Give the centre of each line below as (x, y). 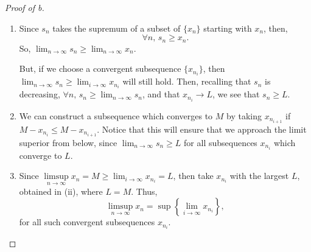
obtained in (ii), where (61, 191)
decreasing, (40, 94)
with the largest (259, 176)
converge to (40, 155)
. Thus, (144, 191)
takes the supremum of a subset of (117, 28)
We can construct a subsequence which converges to (116, 115)
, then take (193, 176)
